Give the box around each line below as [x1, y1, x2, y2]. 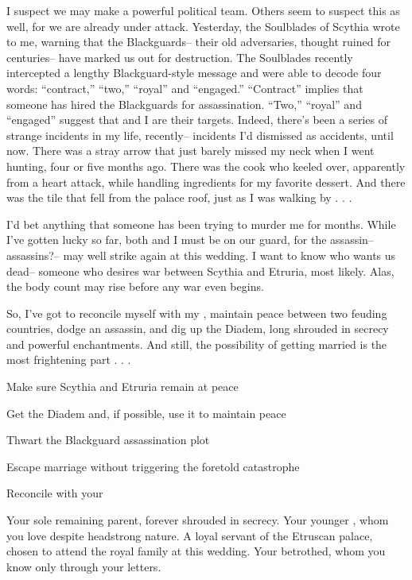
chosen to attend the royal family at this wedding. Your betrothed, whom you [6, 543, 386, 559]
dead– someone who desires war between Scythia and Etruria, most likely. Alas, [6, 262, 395, 279]
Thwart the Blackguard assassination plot [6, 431, 210, 448]
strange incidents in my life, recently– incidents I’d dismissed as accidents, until [6, 126, 394, 143]
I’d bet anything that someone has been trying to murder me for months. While [6, 215, 396, 232]
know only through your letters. [6, 558, 161, 574]
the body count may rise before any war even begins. [6, 278, 264, 295]
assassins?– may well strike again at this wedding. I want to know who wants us [6, 246, 396, 263]
